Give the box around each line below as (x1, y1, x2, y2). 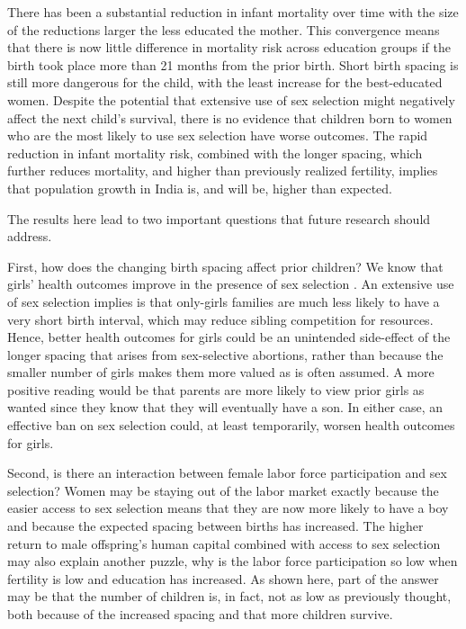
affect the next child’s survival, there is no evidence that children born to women (7, 108, 453, 127)
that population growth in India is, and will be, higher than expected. (7, 178, 393, 197)
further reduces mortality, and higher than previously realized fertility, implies (7, 161, 438, 180)
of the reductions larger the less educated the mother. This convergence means (7, 20, 440, 39)
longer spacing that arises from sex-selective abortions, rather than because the (7, 345, 444, 364)
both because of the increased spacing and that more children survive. (7, 605, 393, 623)
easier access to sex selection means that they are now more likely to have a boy (7, 499, 449, 517)
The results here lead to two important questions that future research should (7, 209, 431, 228)
